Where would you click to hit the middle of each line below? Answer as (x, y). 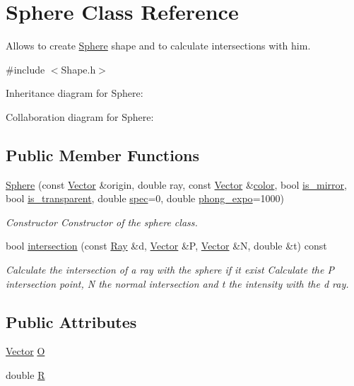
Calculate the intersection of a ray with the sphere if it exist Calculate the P (170, 270)
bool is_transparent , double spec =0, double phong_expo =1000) (145, 198)
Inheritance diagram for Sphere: (75, 93)
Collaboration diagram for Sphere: (80, 116)
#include (25, 69)
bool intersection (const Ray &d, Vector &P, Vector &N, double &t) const (166, 246)
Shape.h (78, 69)
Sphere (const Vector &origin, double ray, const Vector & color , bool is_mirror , (176, 184)
